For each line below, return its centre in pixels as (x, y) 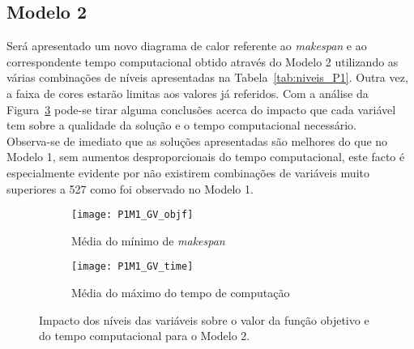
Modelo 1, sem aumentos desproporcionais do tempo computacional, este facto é (206, 157)
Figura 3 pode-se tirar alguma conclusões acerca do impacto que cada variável (201, 109)
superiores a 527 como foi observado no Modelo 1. (130, 188)
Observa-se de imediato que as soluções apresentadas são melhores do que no (197, 140)
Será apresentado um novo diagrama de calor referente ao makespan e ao (187, 46)
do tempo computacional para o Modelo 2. (145, 336)
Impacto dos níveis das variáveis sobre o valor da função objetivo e (204, 319)
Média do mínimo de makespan (148, 240)
